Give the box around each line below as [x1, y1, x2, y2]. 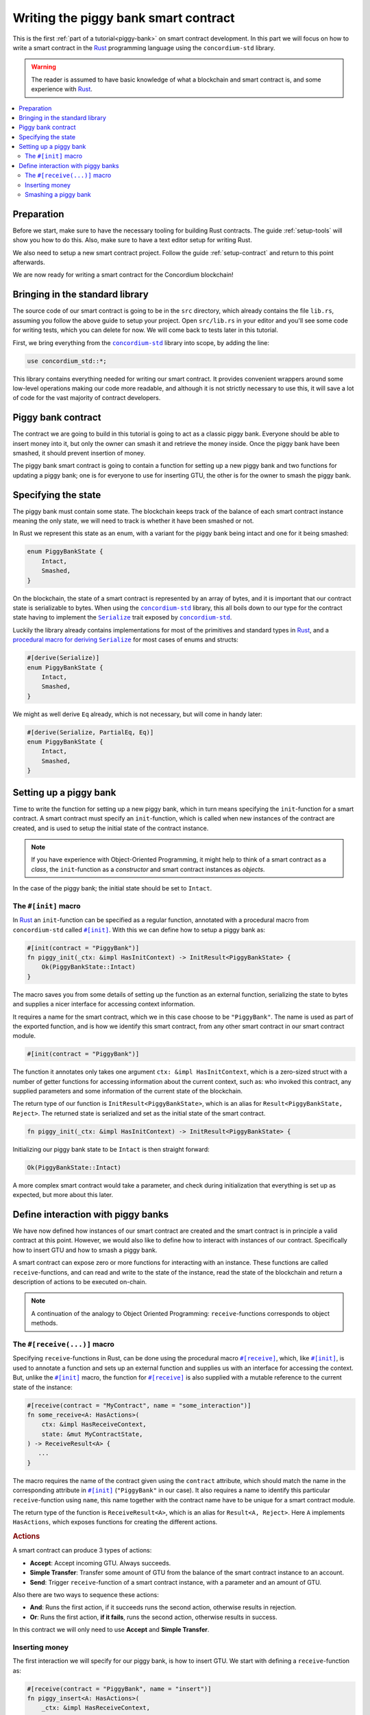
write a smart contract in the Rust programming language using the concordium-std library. [12, 43, 275, 51]
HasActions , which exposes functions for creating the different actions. [12, 1518, 218, 1526]
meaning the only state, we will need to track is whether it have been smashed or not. [12, 517, 254, 525]
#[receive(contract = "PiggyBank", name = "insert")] [27, 1685, 212, 1692]
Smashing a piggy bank [25, 191, 92, 199]
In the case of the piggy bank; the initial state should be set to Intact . [12, 884, 212, 892]
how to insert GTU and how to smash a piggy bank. [12, 1246, 158, 1254]
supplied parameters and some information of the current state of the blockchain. [12, 1087, 243, 1096]
